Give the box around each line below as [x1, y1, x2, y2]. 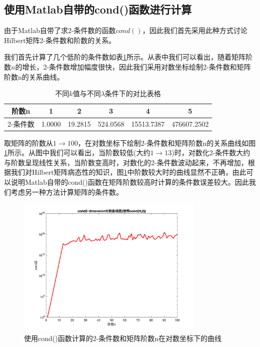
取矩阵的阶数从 [4, 137, 53, 148]
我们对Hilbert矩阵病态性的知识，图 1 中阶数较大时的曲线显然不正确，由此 [10, 167, 246, 177]
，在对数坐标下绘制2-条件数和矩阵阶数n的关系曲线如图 [77, 137, 256, 148]
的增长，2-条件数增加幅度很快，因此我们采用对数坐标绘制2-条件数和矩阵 [15, 61, 251, 72]
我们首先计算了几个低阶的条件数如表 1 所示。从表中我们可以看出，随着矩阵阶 [4, 52, 252, 62]
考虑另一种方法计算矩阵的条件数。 [10, 186, 123, 197]
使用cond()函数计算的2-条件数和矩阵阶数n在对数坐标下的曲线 [24, 332, 222, 343]
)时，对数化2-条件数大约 [171, 147, 250, 158]
